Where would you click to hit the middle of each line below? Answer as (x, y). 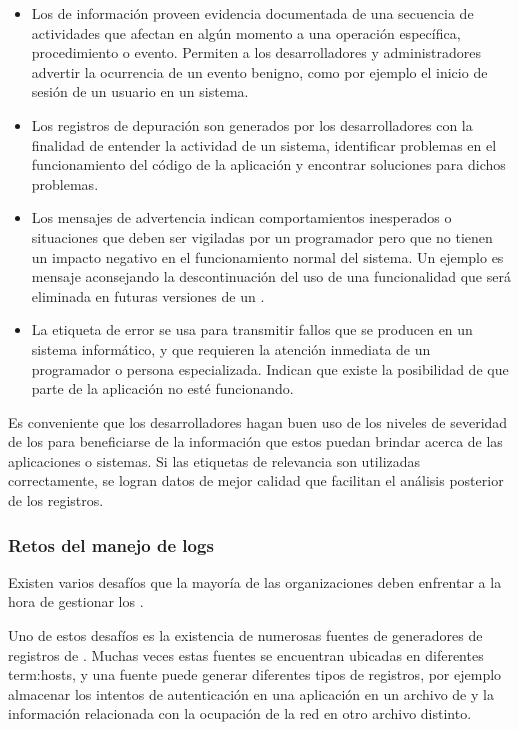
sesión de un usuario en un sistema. (140, 91)
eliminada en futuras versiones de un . (148, 295)
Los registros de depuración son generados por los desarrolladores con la (252, 124)
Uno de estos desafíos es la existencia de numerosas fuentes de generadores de (245, 635)
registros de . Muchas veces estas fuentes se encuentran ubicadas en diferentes (246, 654)
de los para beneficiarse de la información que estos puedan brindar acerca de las (255, 441)
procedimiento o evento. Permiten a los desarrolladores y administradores (256, 52)
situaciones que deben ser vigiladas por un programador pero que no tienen (262, 236)
